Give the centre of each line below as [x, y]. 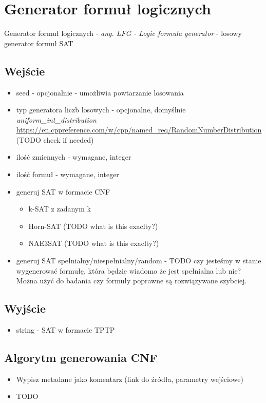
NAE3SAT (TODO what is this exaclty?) [94, 243]
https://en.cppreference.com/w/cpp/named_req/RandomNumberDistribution [139, 130]
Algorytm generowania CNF [81, 358]
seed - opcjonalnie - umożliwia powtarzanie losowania [100, 92]
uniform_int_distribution [56, 119]
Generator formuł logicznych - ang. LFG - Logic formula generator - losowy [123, 33]
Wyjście [25, 308]
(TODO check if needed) [55, 139]
